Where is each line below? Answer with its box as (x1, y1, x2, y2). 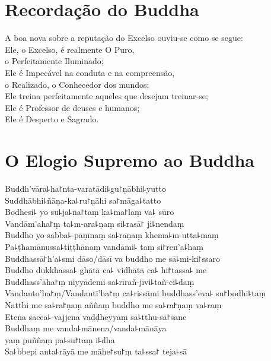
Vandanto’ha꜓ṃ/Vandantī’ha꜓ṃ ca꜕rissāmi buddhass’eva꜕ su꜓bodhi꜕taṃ (5, 287, 266, 299)
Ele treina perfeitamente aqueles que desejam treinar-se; (5, 90, 208, 102)
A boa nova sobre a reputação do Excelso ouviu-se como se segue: (5, 31, 243, 44)
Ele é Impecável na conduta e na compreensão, (5, 66, 175, 78)
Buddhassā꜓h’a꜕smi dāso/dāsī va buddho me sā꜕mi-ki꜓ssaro (5, 252, 220, 264)
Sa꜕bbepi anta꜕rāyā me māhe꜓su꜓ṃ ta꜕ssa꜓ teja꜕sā (5, 345, 187, 357)
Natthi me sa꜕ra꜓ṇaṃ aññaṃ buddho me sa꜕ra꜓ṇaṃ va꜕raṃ (5, 298, 222, 311)
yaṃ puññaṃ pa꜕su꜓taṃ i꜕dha (5, 333, 115, 346)
